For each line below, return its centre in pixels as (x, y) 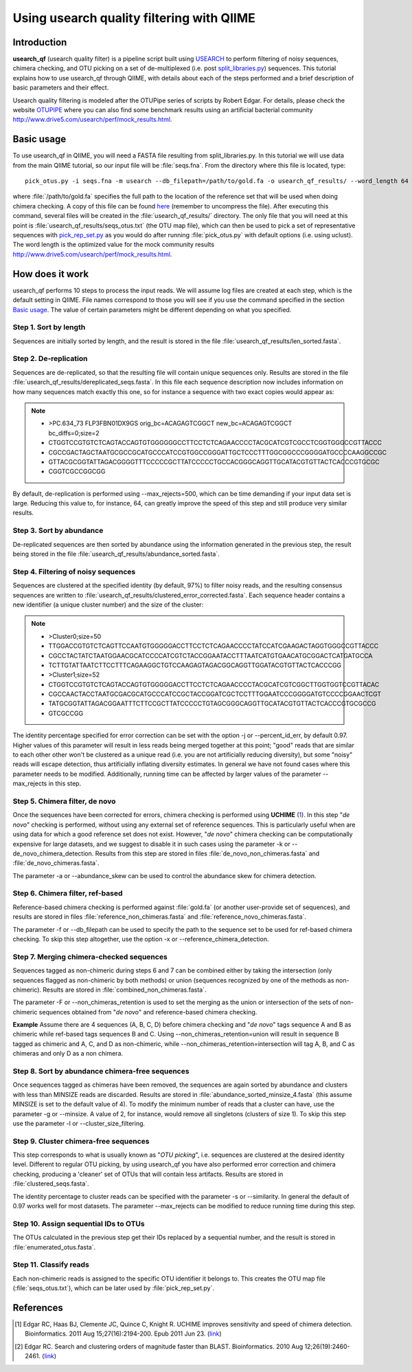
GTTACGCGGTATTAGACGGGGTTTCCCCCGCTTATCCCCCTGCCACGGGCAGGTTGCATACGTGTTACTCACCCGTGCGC (214, 461)
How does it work (51, 274)
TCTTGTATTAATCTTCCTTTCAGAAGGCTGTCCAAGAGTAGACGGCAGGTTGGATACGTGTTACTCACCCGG (195, 665)
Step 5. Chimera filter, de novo (64, 801)
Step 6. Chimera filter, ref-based (68, 893)
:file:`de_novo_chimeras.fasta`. (56, 863)
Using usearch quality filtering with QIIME (134, 18)
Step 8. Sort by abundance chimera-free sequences (101, 1071)
